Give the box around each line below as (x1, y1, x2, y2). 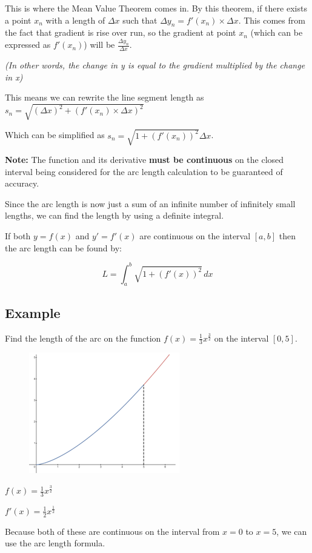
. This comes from (238, 13, 305, 26)
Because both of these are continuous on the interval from (5, 525, 220, 537)
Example (5, 303, 61, 322)
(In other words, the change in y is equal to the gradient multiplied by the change (5, 59, 305, 71)
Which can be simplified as (5, 128, 105, 141)
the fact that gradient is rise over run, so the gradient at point (5, 26, 236, 39)
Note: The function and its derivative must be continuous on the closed (5, 153, 284, 165)
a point (5, 13, 32, 26)
